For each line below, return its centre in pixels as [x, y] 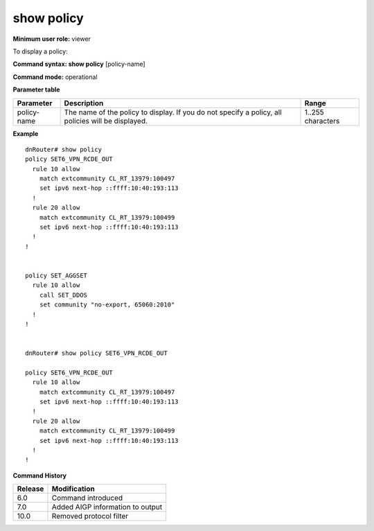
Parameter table [36, 89]
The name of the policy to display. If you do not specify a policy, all [173, 112]
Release [30, 489]
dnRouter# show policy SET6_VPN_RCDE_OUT [96, 353]
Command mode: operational [55, 77]
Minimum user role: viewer [52, 39]
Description [84, 103]
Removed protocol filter [90, 516]
